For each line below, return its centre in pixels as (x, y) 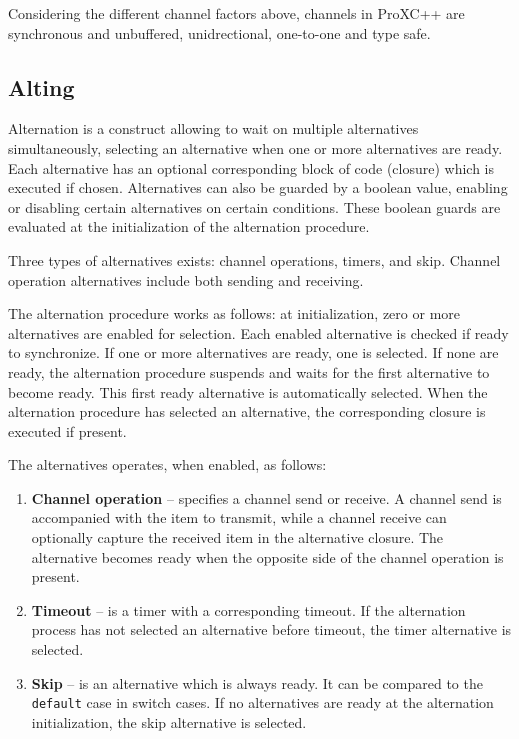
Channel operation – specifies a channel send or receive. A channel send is (266, 497)
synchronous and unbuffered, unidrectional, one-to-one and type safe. (219, 32)
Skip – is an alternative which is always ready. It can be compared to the (257, 682)
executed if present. (67, 430)
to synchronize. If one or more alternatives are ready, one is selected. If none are (253, 352)
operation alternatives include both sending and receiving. (186, 279)
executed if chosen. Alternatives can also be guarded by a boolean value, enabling (258, 187)
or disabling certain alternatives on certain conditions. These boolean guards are (254, 206)
